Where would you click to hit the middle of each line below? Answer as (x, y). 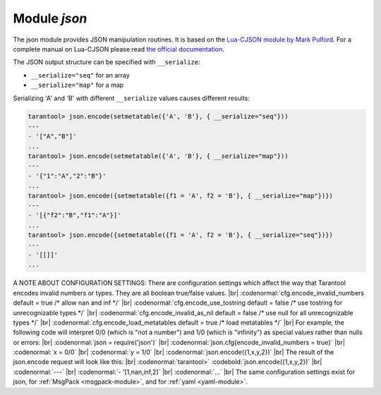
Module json (50, 18)
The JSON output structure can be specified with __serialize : (107, 62)
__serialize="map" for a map (77, 85)
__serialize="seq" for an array (80, 75)
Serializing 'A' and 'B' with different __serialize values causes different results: (132, 98)
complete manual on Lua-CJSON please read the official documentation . (119, 49)
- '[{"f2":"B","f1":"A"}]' (74, 215)
